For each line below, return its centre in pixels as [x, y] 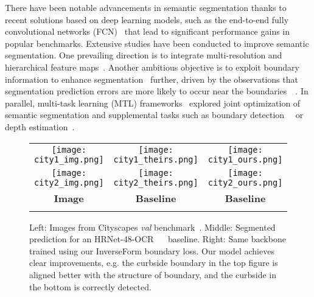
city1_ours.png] [245, 159]
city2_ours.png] [245, 182]
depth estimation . [40, 126]
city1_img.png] [69, 159]
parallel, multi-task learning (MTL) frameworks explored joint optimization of [153, 103]
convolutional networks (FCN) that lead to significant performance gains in [148, 31]
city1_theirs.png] [156, 159]
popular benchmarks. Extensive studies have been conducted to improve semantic [157, 43]
